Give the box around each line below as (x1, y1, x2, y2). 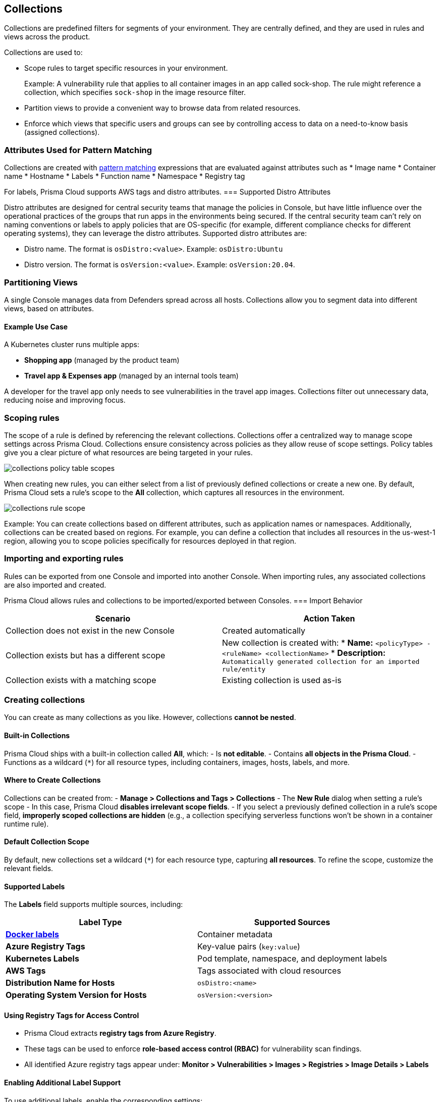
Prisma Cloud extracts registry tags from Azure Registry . (24, 1029, 216, 1038)
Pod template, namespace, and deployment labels (197, 953, 387, 964)
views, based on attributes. (4, 304, 94, 313)
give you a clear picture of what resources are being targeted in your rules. (4, 448, 253, 457)
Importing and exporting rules (4, 553, 124, 564)
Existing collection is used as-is (222, 675, 342, 685)
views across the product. (4, 32, 90, 41)
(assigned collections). (24, 128, 100, 137)
